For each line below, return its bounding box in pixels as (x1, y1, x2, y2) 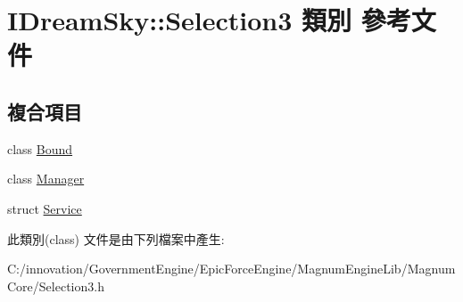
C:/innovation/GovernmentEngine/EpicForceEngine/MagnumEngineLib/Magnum (7, 259, 456, 278)
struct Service (7, 199, 82, 217)
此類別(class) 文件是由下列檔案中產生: (7, 229, 225, 248)
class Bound (7, 139, 73, 158)
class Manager (7, 169, 85, 188)
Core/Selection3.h (7, 276, 104, 295)
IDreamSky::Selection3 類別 (7, 2, 352, 38)
